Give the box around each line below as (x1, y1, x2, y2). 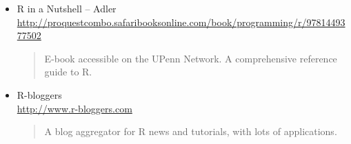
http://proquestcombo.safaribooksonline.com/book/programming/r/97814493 (17, 14, 345, 29)
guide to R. (44, 64, 92, 79)
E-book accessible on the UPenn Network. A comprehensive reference (44, 51, 337, 65)
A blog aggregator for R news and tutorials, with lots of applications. (44, 124, 337, 139)
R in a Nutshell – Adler (17, 1, 117, 15)
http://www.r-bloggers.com (17, 101, 132, 115)
